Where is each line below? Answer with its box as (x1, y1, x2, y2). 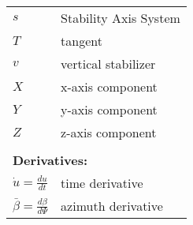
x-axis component (61, 77, 158, 96)
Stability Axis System (61, 9, 180, 27)
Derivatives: (13, 151, 88, 169)
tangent (61, 32, 102, 50)
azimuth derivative (61, 197, 163, 215)
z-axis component (61, 123, 157, 141)
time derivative (61, 174, 143, 192)
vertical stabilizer (61, 54, 156, 73)
